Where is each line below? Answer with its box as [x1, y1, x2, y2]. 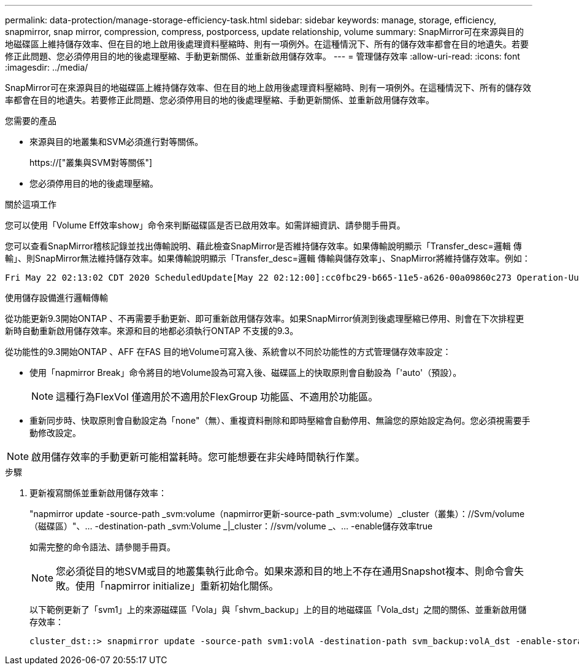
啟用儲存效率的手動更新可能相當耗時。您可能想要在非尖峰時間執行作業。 [31, 451, 366, 463]
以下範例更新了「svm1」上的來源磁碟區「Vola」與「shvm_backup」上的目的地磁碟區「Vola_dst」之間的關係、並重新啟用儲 [29, 604, 527, 615]
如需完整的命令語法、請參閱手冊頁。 [29, 542, 175, 552]
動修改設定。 [29, 427, 81, 438]
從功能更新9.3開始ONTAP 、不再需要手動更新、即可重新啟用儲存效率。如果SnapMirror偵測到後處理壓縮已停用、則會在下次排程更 [5, 313, 524, 324]
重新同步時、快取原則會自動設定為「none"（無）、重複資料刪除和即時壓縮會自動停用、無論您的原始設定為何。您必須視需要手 [29, 415, 531, 426]
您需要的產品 [5, 115, 56, 126]
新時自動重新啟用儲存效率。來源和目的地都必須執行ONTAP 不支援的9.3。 [5, 325, 299, 336]
